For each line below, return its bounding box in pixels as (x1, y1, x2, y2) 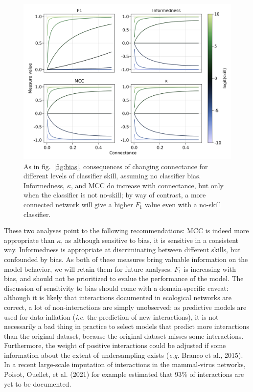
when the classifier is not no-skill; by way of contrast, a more (23, 190, 206, 200)
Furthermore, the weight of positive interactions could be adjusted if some (4, 340, 226, 350)
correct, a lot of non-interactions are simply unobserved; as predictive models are (4, 302, 247, 312)
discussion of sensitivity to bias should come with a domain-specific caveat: (4, 283, 229, 293)
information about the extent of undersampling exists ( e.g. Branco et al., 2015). (4, 349, 243, 360)
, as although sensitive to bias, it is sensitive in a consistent (61, 235, 239, 245)
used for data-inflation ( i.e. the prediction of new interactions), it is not (4, 311, 219, 322)
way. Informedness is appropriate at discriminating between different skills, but (4, 244, 241, 255)
